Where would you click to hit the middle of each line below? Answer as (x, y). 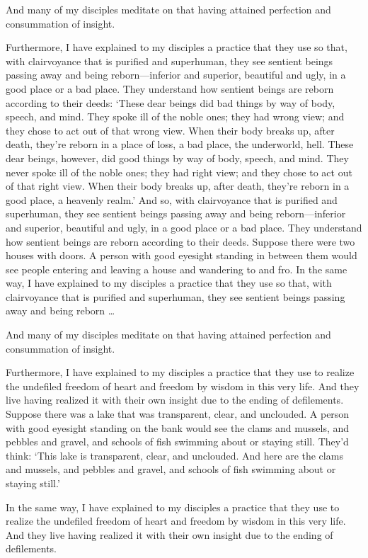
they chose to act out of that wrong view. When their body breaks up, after (170, 130)
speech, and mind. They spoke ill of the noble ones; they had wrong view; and (175, 116)
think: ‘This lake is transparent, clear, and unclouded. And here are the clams (174, 455)
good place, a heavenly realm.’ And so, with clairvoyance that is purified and (172, 199)
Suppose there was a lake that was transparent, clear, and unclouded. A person (178, 414)
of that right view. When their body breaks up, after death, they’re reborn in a (178, 186)
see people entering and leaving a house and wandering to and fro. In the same (177, 269)
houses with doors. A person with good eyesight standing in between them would (182, 255)
